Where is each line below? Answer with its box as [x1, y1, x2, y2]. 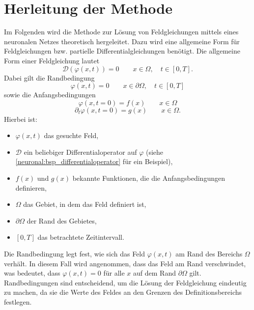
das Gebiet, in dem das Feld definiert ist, [23, 199, 146, 209]
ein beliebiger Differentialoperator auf [24, 146, 137, 157]
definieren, [15, 182, 47, 193]
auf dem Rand [133, 268, 176, 278]
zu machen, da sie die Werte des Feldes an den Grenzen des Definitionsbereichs [4, 287, 242, 297]
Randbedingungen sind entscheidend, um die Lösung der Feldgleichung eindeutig [4, 277, 247, 287]
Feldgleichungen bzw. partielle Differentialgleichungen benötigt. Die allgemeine [4, 46, 240, 56]
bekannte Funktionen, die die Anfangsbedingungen [72, 173, 225, 183]
